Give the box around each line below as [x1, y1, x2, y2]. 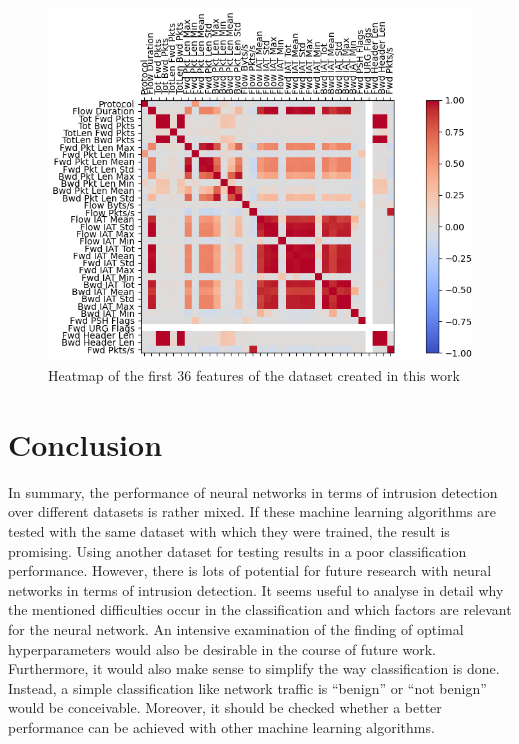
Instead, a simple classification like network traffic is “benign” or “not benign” [8, 677, 487, 698]
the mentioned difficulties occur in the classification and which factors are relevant [8, 599, 512, 620]
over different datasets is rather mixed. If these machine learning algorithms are [8, 501, 496, 522]
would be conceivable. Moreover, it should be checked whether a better [8, 697, 442, 718]
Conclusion [8, 423, 163, 464]
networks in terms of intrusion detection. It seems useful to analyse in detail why [8, 579, 504, 600]
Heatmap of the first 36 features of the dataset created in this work [48, 365, 460, 386]
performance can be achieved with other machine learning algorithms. [8, 716, 435, 737]
